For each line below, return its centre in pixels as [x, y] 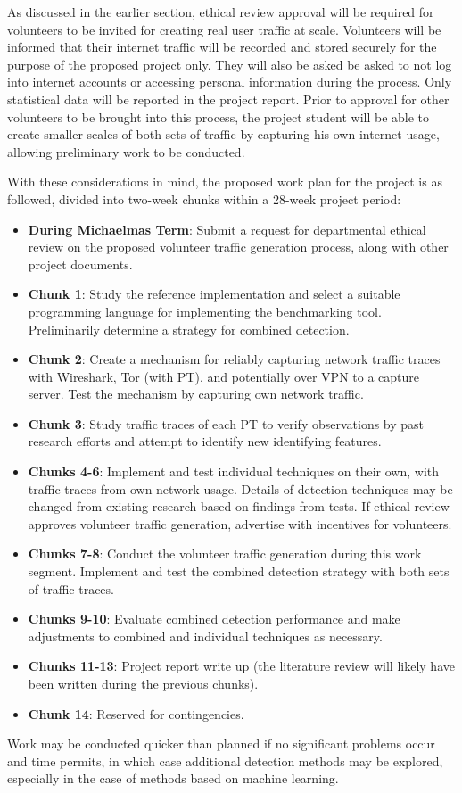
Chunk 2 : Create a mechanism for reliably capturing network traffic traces [234, 359]
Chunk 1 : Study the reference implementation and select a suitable [214, 294]
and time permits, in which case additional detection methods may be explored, [225, 760]
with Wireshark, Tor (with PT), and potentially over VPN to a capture [223, 376]
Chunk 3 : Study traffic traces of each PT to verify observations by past [226, 423]
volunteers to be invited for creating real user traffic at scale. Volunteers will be [224, 29]
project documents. [80, 264]
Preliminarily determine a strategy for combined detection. [189, 329]
